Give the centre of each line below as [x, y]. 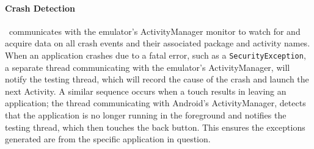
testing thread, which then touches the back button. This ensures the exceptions [155, 127]
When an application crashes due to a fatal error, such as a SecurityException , [155, 55]
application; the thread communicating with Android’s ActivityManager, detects [155, 103]
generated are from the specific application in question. [108, 139]
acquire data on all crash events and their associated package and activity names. [158, 43]
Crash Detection [40, 8]
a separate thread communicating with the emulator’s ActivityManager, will [148, 67]
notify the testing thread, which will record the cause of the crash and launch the [157, 79]
